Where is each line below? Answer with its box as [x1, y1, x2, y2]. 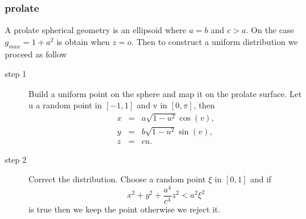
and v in [136, 99, 167, 111]
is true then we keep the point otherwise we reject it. [28, 203, 221, 215]
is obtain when [56, 35, 110, 47]
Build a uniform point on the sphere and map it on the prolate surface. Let [28, 87, 302, 99]
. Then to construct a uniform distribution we [131, 35, 298, 47]
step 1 [5, 67, 27, 80]
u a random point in [28, 99, 102, 111]
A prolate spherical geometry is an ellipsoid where [5, 24, 187, 36]
